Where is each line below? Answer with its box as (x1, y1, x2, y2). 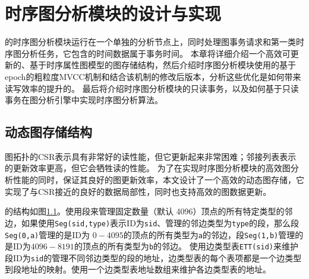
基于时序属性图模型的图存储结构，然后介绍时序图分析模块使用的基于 (29, 59, 296, 71)
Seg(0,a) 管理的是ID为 (5, 228, 90, 240)
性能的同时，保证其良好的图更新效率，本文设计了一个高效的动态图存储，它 (12, 174, 304, 186)
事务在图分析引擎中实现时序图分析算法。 (5, 94, 163, 106)
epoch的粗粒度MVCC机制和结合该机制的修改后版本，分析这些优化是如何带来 (5, 70, 301, 82)
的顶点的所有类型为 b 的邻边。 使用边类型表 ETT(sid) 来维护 (74, 240, 298, 252)
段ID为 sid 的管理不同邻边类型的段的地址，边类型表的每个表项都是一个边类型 (5, 251, 302, 264)
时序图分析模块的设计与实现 (5, 1, 222, 25)
